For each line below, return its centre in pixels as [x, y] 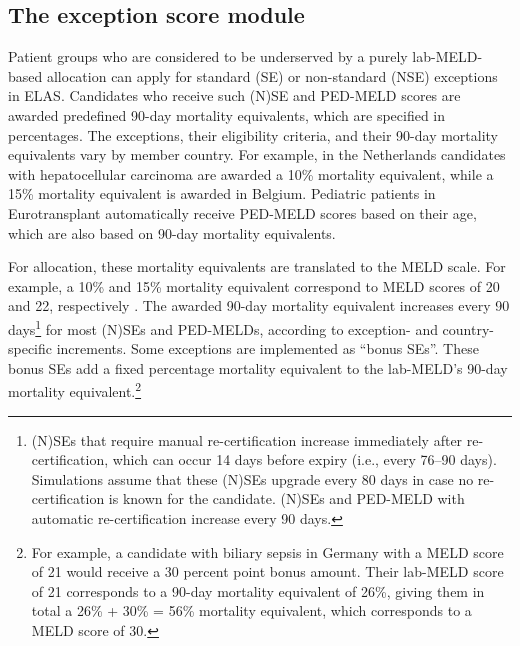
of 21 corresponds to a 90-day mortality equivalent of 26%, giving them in [258, 590]
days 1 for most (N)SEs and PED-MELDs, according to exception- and [223, 327]
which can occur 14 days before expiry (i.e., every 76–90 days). [304, 459]
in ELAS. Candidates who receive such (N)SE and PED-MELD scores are [234, 95]
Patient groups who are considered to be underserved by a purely [208, 56]
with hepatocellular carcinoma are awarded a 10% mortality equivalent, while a [251, 173]
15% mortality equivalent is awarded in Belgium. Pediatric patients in [222, 193]
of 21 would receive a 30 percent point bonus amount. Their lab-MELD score [267, 571]
